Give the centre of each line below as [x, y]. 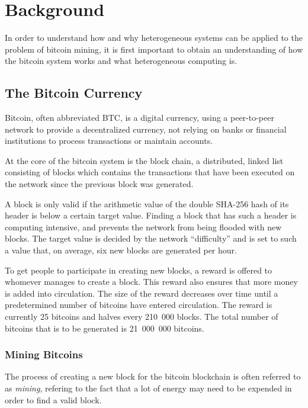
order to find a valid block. [53, 399]
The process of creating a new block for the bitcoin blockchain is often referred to [153, 376]
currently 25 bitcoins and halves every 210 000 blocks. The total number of [142, 317]
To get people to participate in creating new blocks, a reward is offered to [139, 270]
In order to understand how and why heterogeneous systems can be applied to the [154, 38]
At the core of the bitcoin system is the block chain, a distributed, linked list [144, 160]
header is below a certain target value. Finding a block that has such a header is [151, 215]
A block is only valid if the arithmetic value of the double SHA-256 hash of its [147, 203]
